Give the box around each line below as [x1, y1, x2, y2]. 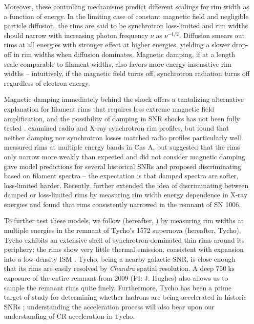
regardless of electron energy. [4, 77, 90, 88]
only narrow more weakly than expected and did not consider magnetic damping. [4, 151, 247, 161]
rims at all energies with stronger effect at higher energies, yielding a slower [4, 39, 230, 50]
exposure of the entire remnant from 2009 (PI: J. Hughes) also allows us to [4, 273, 228, 283]
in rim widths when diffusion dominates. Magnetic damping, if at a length [13, 49, 235, 59]
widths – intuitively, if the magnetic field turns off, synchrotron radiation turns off [4, 68, 250, 78]
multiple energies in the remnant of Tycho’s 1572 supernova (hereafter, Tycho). [4, 225, 241, 235]
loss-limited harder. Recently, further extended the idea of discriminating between [4, 180, 249, 190]
